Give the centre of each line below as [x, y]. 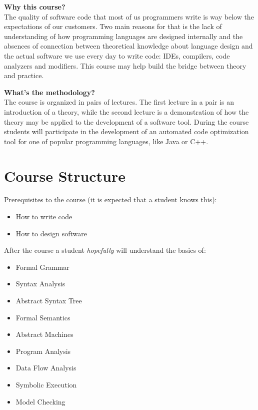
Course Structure [65, 175]
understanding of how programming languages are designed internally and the [123, 36]
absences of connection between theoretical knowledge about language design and [128, 46]
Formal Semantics [43, 317]
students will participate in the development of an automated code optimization [126, 131]
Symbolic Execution [46, 384]
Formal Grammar [42, 267]
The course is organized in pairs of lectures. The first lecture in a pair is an [119, 102]
